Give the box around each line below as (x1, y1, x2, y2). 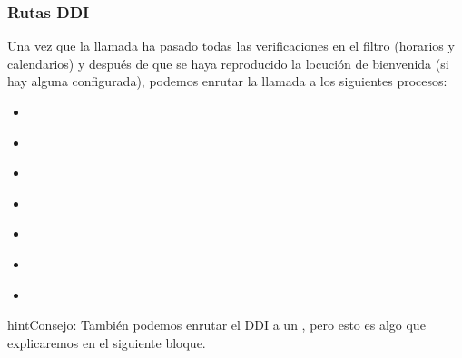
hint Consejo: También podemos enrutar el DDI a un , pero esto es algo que (7, 315, 426, 334)
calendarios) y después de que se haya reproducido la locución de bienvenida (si (7, 53, 449, 73)
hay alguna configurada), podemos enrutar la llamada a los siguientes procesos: (7, 72, 447, 91)
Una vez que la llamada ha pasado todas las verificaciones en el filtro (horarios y (7, 36, 455, 55)
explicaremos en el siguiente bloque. (7, 333, 206, 352)
